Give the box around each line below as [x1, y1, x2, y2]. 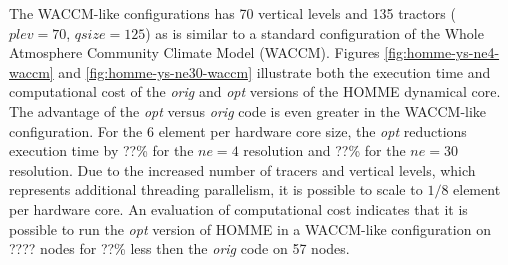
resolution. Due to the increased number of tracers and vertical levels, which [9, 159, 476, 180]
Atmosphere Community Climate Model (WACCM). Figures [9, 42, 380, 63]
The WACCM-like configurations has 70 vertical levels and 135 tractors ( [9, 3, 456, 23]
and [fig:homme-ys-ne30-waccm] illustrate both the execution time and [58, 61, 491, 82]
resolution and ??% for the [243, 140, 406, 161]
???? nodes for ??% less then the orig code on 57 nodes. [9, 238, 350, 259]
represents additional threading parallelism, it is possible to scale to [9, 179, 423, 200]
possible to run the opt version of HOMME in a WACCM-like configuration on [9, 218, 491, 239]
